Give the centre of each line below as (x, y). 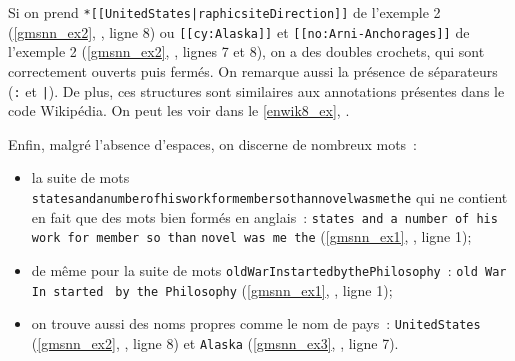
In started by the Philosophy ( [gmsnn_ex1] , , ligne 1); (212, 289)
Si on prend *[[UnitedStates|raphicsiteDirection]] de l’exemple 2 (224, 12)
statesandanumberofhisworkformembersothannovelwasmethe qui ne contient (269, 196)
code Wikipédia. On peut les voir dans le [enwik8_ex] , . (179, 110)
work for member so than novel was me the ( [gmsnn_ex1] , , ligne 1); (251, 236)
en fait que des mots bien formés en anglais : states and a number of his (264, 216)
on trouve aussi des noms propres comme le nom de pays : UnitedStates (256, 323)
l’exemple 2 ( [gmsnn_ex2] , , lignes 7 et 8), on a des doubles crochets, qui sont (246, 51)
